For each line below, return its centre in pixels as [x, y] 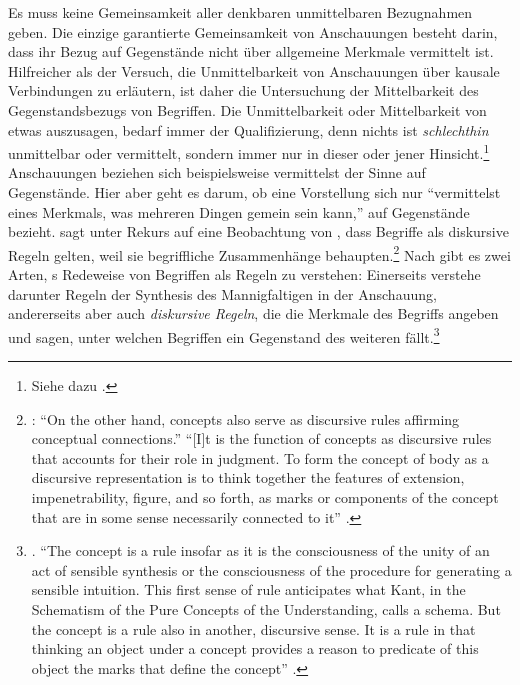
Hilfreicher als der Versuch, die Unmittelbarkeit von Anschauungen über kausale [254, 70]
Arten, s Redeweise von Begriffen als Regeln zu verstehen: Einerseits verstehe [244, 274]
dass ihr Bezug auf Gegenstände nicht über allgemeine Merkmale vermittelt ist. [251, 51]
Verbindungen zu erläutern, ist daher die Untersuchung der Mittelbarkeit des [243, 90]
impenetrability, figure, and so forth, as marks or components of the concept [265, 497]
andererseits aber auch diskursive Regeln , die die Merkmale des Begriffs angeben [253, 313]
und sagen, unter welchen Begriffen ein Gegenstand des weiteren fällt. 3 [224, 335]
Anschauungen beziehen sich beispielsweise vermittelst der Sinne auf [217, 172]
